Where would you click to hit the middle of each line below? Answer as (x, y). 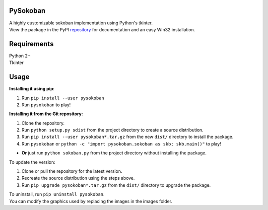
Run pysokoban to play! (46, 105)
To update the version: (32, 162)
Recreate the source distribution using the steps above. (78, 178)
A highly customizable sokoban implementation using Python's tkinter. (81, 23)
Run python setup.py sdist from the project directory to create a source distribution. (112, 130)
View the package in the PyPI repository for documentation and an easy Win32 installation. (102, 29)
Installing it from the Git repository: (46, 114)
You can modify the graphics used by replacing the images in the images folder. (91, 201)
